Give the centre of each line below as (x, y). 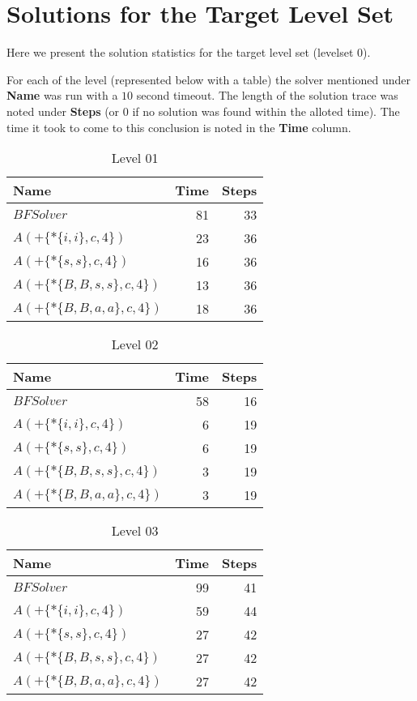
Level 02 (135, 344)
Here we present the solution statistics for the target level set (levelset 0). (189, 52)
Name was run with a (62, 95)
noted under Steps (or (63, 111)
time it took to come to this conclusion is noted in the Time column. (179, 127)
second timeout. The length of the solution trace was (267, 95)
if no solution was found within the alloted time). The (266, 111)
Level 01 (135, 158)
